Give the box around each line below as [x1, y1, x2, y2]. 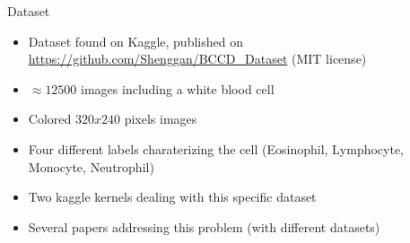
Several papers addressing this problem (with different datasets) [28, 217, 380, 236]
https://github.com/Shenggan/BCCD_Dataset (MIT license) [28, 49, 367, 68]
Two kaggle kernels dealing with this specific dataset [28, 187, 317, 206]
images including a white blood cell [81, 79, 275, 98]
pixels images [124, 109, 197, 128]
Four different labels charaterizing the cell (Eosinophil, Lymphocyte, [28, 139, 405, 158]
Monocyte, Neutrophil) [28, 157, 154, 176]
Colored [28, 109, 72, 128]
